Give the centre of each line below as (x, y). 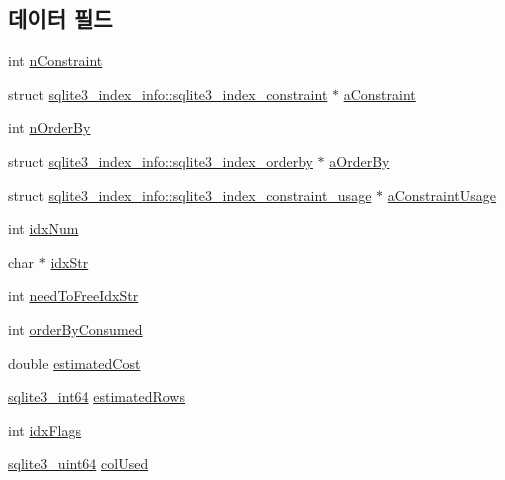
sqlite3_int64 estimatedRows (96, 396)
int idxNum (43, 228)
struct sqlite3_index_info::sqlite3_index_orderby (160, 160)
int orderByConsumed (75, 328)
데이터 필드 (60, 18)
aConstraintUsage (442, 194)
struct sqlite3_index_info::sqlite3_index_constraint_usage (190, 194)
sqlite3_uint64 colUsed (78, 463)
